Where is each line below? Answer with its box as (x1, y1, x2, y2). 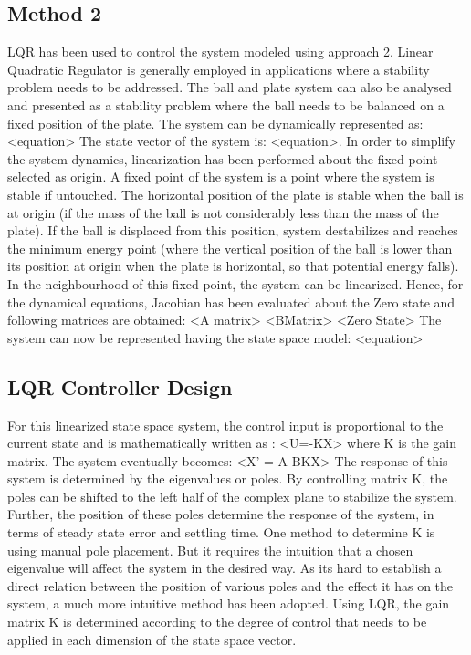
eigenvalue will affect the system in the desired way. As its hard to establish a (7, 558, 442, 577)
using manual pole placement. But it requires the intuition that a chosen (7, 540, 413, 559)
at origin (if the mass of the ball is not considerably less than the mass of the (7, 203, 439, 222)
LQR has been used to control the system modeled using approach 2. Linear (7, 42, 434, 61)
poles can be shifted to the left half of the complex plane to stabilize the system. (7, 486, 457, 505)
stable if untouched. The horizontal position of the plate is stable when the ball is (7, 184, 464, 203)
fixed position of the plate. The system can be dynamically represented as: (7, 113, 424, 132)
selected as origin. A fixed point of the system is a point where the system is (7, 167, 434, 186)
